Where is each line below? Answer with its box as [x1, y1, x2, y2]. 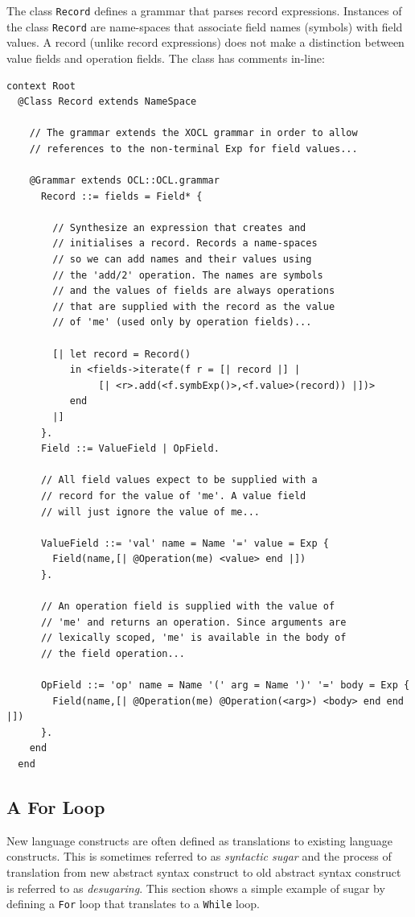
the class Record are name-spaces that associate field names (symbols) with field [6, 18, 403, 35]
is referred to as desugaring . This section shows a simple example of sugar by [6, 879, 385, 896]
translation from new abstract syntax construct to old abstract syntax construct [6, 864, 401, 881]
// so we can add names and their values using [52, 254, 312, 266]
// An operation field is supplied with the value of [40, 601, 335, 613]
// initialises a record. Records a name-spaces [52, 238, 318, 250]
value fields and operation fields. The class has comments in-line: [6, 49, 325, 66]
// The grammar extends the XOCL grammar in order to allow [29, 127, 358, 139]
